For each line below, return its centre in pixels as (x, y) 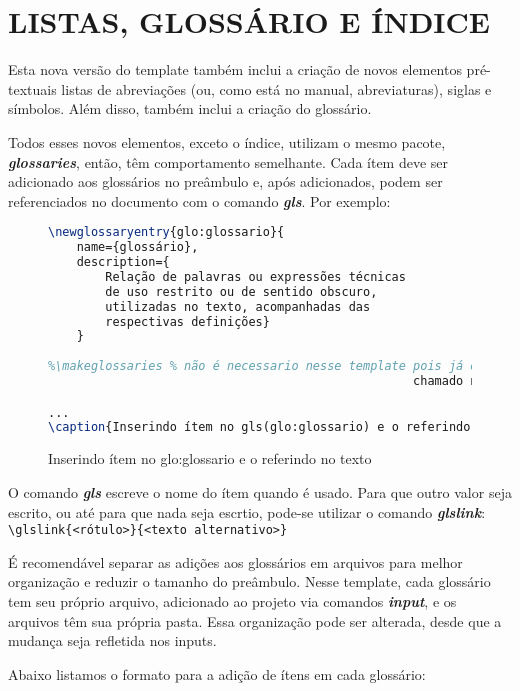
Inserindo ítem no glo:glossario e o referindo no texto (210, 458)
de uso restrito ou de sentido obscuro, (241, 291)
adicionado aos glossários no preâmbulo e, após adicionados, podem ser (225, 181)
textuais (32, 88)
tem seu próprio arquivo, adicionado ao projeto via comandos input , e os (232, 600)
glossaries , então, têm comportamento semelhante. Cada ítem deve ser (228, 161)
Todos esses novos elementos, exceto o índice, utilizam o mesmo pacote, (227, 141)
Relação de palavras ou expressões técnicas (255, 276)
